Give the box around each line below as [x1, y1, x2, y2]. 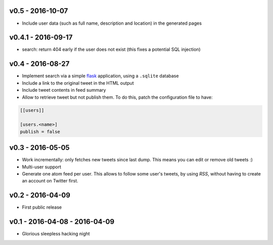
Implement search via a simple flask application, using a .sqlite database [22, 73, 179, 79]
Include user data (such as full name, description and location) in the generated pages [22, 20, 202, 26]
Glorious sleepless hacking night [22, 231, 90, 237]
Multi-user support [22, 164, 62, 170]
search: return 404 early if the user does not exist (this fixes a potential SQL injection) [22, 46, 201, 52]
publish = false [20, 129, 61, 135]
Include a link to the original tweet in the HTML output [22, 80, 134, 86]
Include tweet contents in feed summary [22, 87, 106, 93]
